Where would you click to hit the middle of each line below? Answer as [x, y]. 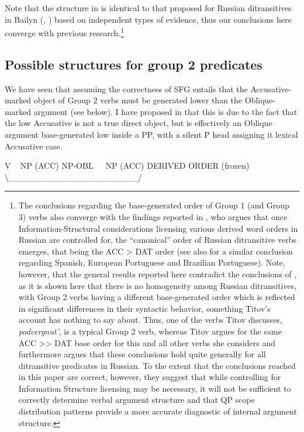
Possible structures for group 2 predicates [134, 64]
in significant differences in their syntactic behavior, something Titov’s [144, 308]
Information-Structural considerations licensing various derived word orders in [158, 228]
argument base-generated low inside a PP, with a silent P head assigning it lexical [151, 135]
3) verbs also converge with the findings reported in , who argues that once [153, 216]
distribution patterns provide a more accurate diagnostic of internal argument [158, 411]
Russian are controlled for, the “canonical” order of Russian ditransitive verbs [157, 240]
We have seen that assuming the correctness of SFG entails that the [126, 88]
